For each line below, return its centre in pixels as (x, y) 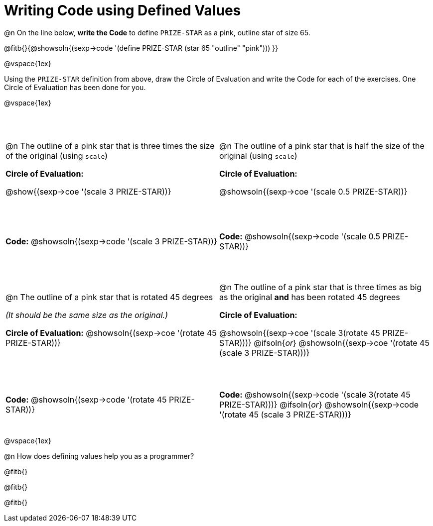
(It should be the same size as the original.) (87, 315)
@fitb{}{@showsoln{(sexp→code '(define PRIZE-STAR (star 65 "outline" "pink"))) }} (141, 48)
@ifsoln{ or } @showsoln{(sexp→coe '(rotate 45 (342, 343)
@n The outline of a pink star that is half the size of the (322, 146)
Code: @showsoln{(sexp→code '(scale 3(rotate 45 (315, 394)
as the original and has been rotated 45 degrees (310, 297)
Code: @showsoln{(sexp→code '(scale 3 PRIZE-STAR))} (111, 241)
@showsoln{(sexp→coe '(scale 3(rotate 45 (300, 333)
